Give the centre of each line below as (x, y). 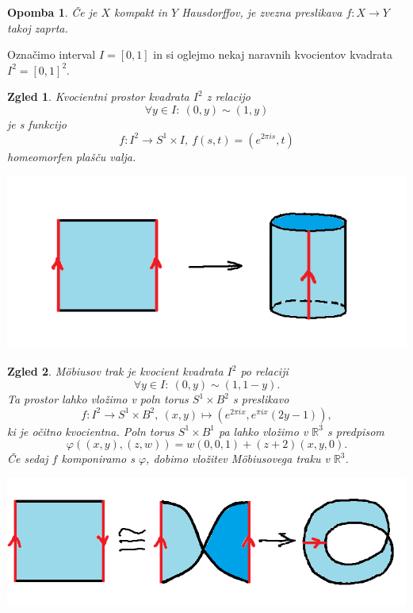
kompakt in (141, 12)
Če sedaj (28, 459)
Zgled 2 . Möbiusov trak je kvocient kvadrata (115, 371)
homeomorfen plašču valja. (72, 156)
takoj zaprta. (38, 27)
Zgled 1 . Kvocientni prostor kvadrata (98, 96)
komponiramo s (98, 459)
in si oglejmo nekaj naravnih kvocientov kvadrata (273, 54)
